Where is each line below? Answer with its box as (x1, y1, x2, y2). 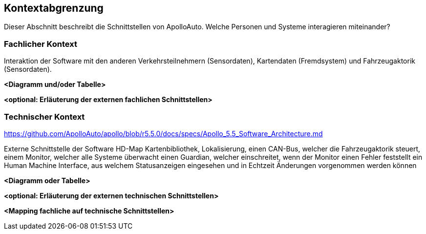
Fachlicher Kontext (4, 39, 77, 49)
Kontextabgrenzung (4, 2, 104, 14)
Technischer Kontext (4, 111, 85, 122)
